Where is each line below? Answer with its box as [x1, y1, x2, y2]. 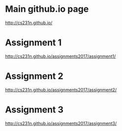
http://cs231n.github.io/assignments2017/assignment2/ [5, 87, 117, 93]
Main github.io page [5, 3, 89, 15]
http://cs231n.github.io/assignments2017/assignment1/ [5, 53, 116, 59]
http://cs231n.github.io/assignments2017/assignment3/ [5, 120, 117, 126]
